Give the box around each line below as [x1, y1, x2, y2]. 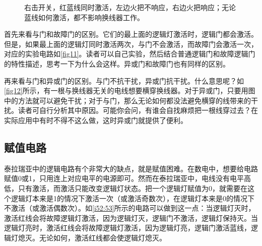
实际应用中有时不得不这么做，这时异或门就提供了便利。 [4, 114, 187, 125]
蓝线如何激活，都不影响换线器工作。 [24, 12, 144, 22]
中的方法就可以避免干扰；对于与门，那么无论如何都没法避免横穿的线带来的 [4, 95, 251, 105]
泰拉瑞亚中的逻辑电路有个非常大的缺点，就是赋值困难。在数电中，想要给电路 [4, 163, 258, 173]
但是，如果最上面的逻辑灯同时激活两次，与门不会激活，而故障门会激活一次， [4, 38, 258, 49]
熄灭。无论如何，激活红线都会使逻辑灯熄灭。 [18, 232, 166, 242]
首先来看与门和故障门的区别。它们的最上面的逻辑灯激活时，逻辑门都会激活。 [4, 29, 258, 39]
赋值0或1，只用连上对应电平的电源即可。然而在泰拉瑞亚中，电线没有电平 [4, 173, 244, 183]
